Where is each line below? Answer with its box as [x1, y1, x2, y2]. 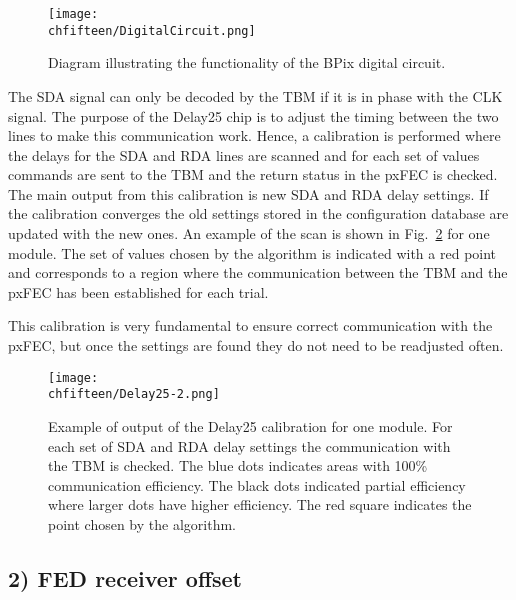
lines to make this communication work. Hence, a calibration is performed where [8, 125, 501, 146]
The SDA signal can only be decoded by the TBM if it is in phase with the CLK [8, 85, 503, 106]
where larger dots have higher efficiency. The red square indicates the [48, 494, 472, 515]
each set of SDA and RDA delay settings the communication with [48, 435, 451, 456]
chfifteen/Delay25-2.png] [48, 387, 220, 402]
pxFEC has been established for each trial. [8, 281, 269, 302]
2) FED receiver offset [8, 562, 242, 593]
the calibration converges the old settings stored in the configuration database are [8, 203, 509, 224]
